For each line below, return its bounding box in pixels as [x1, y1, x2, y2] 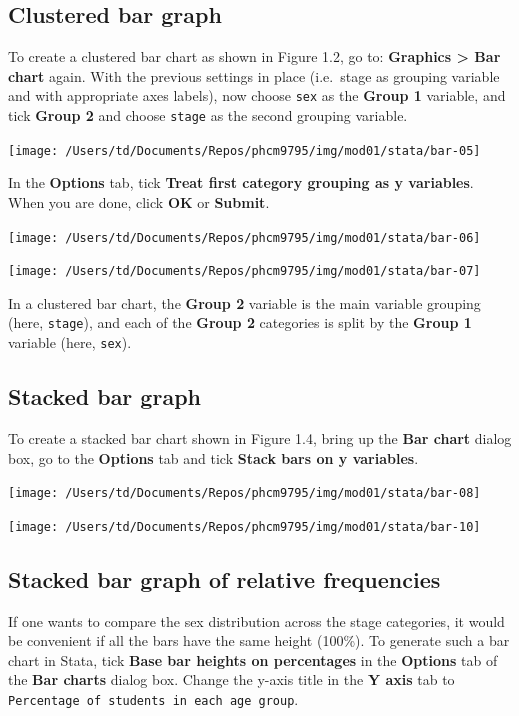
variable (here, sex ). [8, 332, 132, 353]
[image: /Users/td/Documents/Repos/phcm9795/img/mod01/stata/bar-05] [8, 143, 481, 158]
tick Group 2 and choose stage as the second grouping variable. [8, 105, 408, 126]
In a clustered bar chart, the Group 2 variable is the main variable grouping [8, 292, 481, 313]
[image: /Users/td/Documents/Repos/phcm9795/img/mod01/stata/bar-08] [8, 486, 481, 501]
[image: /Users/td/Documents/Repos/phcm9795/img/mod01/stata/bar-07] [8, 264, 481, 279]
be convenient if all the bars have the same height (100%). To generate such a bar [8, 630, 510, 651]
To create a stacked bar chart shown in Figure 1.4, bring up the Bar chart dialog [8, 427, 512, 448]
